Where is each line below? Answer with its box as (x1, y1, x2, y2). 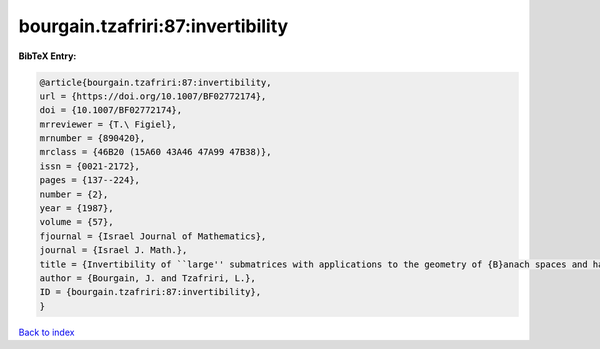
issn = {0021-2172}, (39, 160, 140, 172)
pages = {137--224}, (39, 175, 140, 186)
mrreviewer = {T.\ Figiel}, (39, 118, 177, 130)
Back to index (18, 326, 75, 338)
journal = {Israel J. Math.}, (39, 245, 188, 256)
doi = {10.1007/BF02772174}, (39, 105, 183, 116)
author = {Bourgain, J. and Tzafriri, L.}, (39, 273, 257, 284)
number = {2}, (39, 188, 109, 200)
